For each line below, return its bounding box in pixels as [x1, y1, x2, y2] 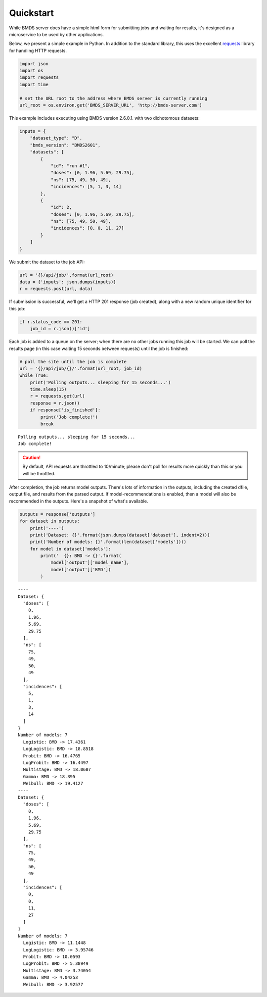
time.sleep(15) [30, 387, 67, 392]
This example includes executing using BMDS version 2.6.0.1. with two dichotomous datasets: [9, 115, 200, 121]
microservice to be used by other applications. [9, 31, 104, 37]
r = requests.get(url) [30, 394, 85, 399]
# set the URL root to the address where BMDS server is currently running [19, 96, 208, 101]
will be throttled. [22, 470, 55, 476]
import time [19, 82, 49, 87]
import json [19, 61, 49, 66]
